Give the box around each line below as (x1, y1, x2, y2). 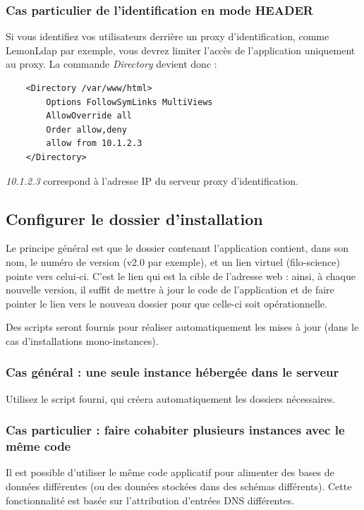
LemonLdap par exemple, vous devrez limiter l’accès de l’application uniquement (6, 42, 356, 57)
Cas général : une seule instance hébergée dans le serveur (6, 363, 339, 381)
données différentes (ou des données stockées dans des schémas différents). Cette (6, 479, 352, 494)
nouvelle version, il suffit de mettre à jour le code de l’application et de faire (6, 282, 334, 297)
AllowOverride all (46, 111, 132, 121)
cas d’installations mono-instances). (6, 333, 159, 348)
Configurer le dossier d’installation (6, 207, 263, 229)
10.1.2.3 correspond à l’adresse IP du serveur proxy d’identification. (6, 173, 298, 188)
